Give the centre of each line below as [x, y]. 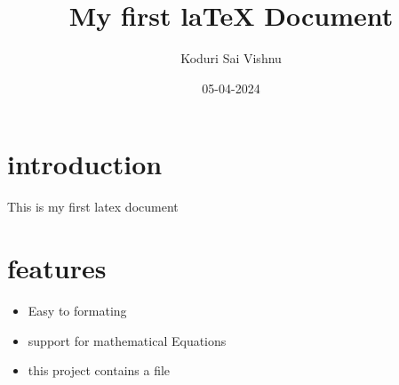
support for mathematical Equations [127, 340]
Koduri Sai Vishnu [231, 58]
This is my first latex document [93, 207]
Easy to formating [77, 310]
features [57, 268]
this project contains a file [99, 370]
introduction [85, 164]
